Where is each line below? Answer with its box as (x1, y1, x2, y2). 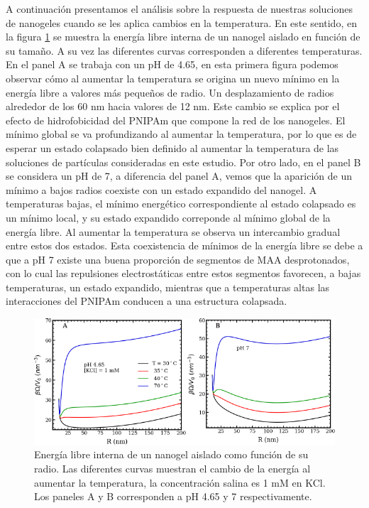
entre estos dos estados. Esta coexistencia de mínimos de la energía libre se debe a (6, 238, 363, 253)
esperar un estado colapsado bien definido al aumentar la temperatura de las (6, 140, 339, 155)
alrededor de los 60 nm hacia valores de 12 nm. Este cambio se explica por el (6, 99, 340, 114)
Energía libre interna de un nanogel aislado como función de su (34, 447, 309, 462)
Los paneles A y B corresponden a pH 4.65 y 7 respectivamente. (34, 489, 312, 504)
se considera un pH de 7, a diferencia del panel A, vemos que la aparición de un (6, 168, 352, 183)
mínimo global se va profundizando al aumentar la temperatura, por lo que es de (6, 126, 357, 141)
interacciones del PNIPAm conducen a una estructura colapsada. (6, 293, 287, 308)
